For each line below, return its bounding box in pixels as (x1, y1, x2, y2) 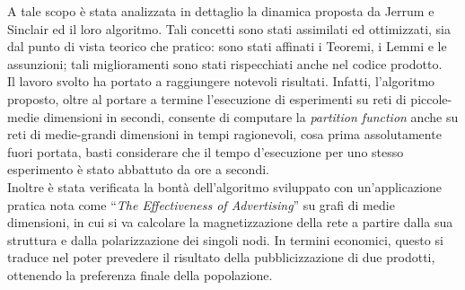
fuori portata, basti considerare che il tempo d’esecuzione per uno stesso (7, 142, 404, 161)
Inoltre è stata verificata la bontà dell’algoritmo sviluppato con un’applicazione (7, 177, 443, 196)
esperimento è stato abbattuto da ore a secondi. (7, 160, 269, 179)
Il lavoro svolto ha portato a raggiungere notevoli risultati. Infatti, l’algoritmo (7, 72, 435, 91)
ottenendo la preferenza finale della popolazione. (7, 265, 273, 284)
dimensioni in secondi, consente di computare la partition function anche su (43, 107, 459, 126)
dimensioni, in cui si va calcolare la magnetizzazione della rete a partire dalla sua (7, 213, 453, 232)
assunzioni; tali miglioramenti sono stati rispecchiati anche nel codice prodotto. (7, 54, 443, 73)
